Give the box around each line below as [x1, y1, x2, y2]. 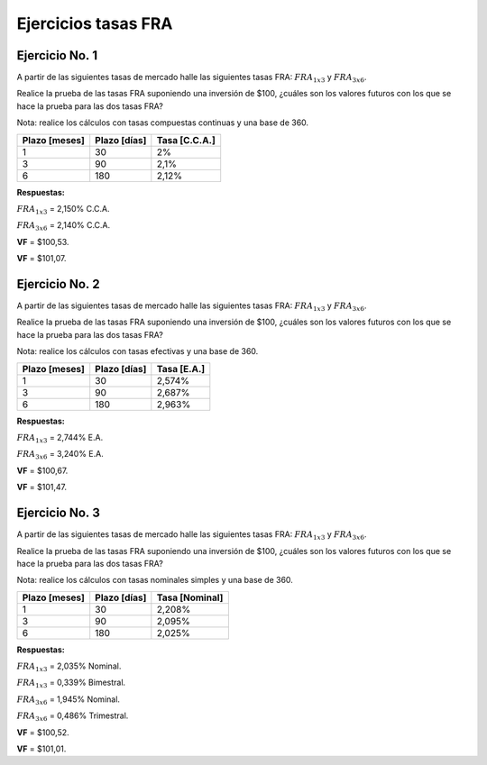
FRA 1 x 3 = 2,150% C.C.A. [16, 204, 110, 216]
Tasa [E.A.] [156, 362, 206, 375]
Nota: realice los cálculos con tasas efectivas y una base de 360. [16, 346, 259, 357]
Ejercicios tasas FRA [16, 14, 173, 33]
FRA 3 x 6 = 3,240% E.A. [16, 449, 104, 461]
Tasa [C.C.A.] [156, 133, 216, 146]
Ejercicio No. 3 [16, 505, 101, 521]
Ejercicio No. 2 [16, 277, 101, 292]
